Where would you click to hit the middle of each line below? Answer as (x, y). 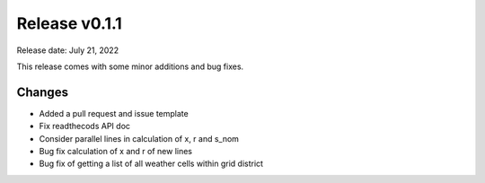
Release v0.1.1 (70, 23)
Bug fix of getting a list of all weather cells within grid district (151, 164)
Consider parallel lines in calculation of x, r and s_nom (139, 138)
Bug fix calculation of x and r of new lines (116, 152)
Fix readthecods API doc (84, 126)
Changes (43, 92)
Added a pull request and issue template (114, 113)
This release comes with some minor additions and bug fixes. (130, 66)
